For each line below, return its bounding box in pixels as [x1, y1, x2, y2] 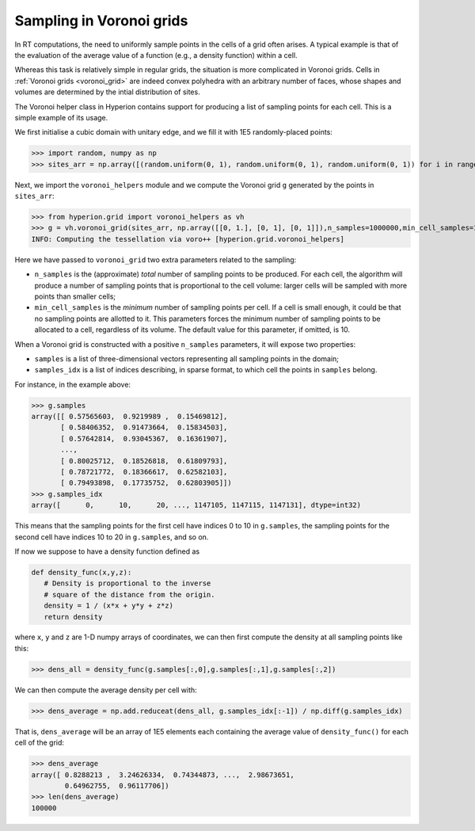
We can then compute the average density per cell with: [14, 685, 197, 695]
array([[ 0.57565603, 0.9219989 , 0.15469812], [31, 412, 228, 421]
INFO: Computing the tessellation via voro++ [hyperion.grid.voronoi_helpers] [31, 234, 344, 243]
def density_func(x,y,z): [31, 567, 132, 577]
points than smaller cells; [34, 292, 116, 301]
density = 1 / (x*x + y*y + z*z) [44, 601, 174, 610]
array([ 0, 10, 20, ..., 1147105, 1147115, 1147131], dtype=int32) [31, 501, 362, 510]
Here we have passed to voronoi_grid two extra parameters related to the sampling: [14, 254, 297, 265]
